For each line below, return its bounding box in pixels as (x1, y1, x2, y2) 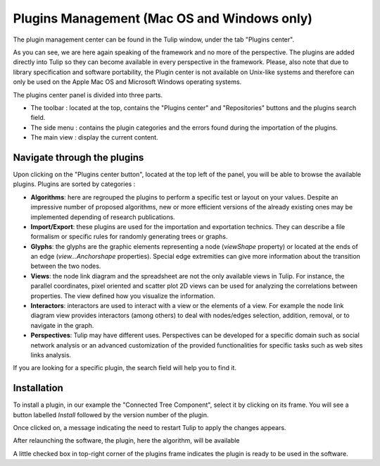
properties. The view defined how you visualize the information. (30, 291, 216, 300)
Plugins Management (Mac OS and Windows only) (13, 11, 313, 26)
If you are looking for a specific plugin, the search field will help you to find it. (13, 364, 237, 372)
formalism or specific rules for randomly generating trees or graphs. (30, 233, 228, 241)
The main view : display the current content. (30, 133, 158, 142)
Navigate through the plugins (13, 152, 144, 164)
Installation (13, 382, 63, 394)
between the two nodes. (30, 262, 101, 271)
